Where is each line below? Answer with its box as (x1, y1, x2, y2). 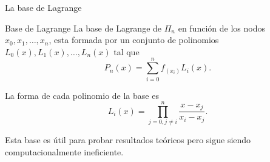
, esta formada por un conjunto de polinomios (49, 33, 219, 46)
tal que (113, 45, 140, 58)
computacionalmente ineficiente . (5, 145, 124, 158)
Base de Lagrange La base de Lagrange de (5, 21, 162, 34)
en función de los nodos (178, 21, 265, 34)
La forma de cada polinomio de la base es (5, 89, 159, 101)
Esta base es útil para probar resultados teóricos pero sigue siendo (5, 133, 251, 146)
